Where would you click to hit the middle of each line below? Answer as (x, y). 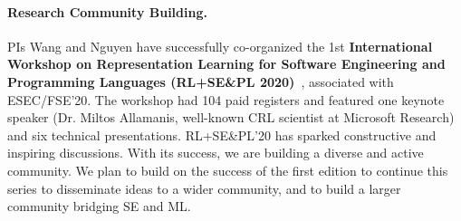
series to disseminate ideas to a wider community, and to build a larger (204, 188)
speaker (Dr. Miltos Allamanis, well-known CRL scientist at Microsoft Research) (231, 117)
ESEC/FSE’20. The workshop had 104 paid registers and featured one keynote (226, 99)
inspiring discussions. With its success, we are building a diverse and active (216, 153)
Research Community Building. (107, 11)
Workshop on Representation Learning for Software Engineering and (226, 64)
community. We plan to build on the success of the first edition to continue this (228, 170)
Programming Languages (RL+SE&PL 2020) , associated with (201, 81)
